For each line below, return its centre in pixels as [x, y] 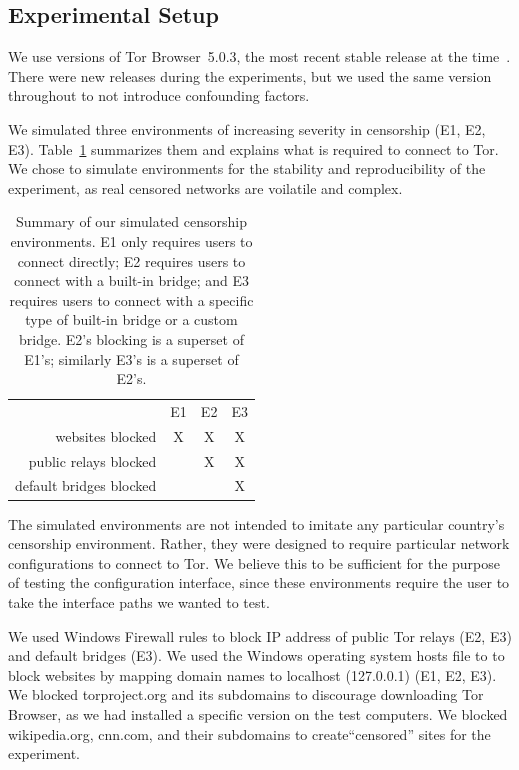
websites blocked [106, 435]
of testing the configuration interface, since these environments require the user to [259, 582]
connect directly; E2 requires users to [131, 260]
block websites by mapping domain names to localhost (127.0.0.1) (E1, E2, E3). [252, 674]
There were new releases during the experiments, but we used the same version [250, 75]
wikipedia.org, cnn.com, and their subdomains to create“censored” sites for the [249, 733]
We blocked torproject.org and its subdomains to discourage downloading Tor [246, 694]
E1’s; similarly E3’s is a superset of [131, 358]
